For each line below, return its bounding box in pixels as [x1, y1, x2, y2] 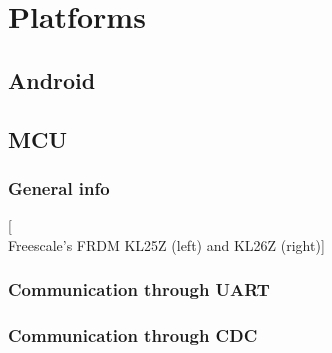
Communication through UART [8, 277, 270, 302]
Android [8, 64, 96, 95]
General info [8, 175, 110, 200]
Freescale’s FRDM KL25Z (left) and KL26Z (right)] [8, 234, 325, 255]
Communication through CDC [8, 323, 258, 348]
